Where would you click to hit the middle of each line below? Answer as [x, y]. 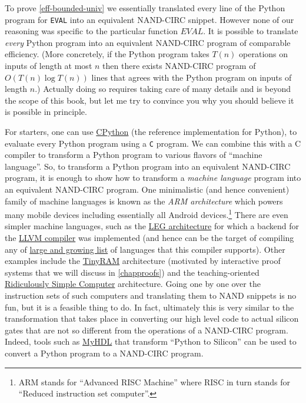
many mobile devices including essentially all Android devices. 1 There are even [147, 214]
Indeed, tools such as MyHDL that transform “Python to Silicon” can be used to [151, 341]
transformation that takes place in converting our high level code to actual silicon [152, 318]
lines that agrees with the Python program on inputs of [192, 77]
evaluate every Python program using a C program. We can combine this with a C [153, 143]
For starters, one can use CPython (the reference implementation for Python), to [151, 131]
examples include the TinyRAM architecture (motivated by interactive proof [143, 261]
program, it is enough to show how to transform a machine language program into [153, 178]
